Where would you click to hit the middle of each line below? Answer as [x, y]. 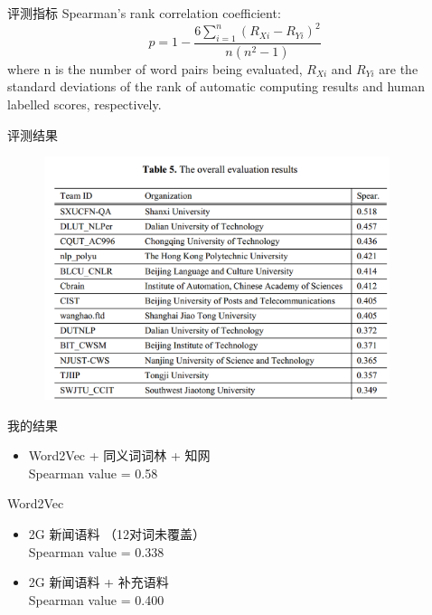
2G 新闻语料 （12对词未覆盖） [117, 533]
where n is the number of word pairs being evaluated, [155, 68]
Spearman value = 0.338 [96, 551]
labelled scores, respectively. [85, 104]
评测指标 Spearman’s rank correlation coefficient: [144, 13]
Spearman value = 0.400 [96, 599]
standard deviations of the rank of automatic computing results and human [216, 86]
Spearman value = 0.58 [93, 473]
